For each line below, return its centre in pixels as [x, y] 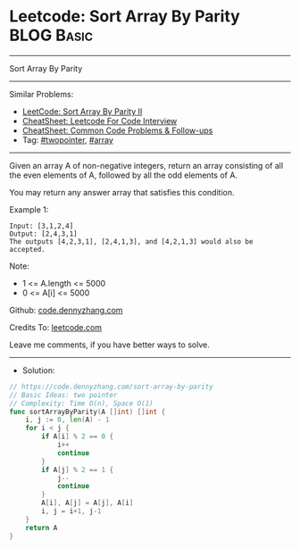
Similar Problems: [42, 94]
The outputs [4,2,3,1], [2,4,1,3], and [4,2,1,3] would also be [131, 241]
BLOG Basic [51, 35]
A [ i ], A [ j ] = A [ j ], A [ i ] [87, 503]
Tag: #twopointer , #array [68, 139]
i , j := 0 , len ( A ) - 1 [67, 420]
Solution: [38, 370]
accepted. [28, 249]
